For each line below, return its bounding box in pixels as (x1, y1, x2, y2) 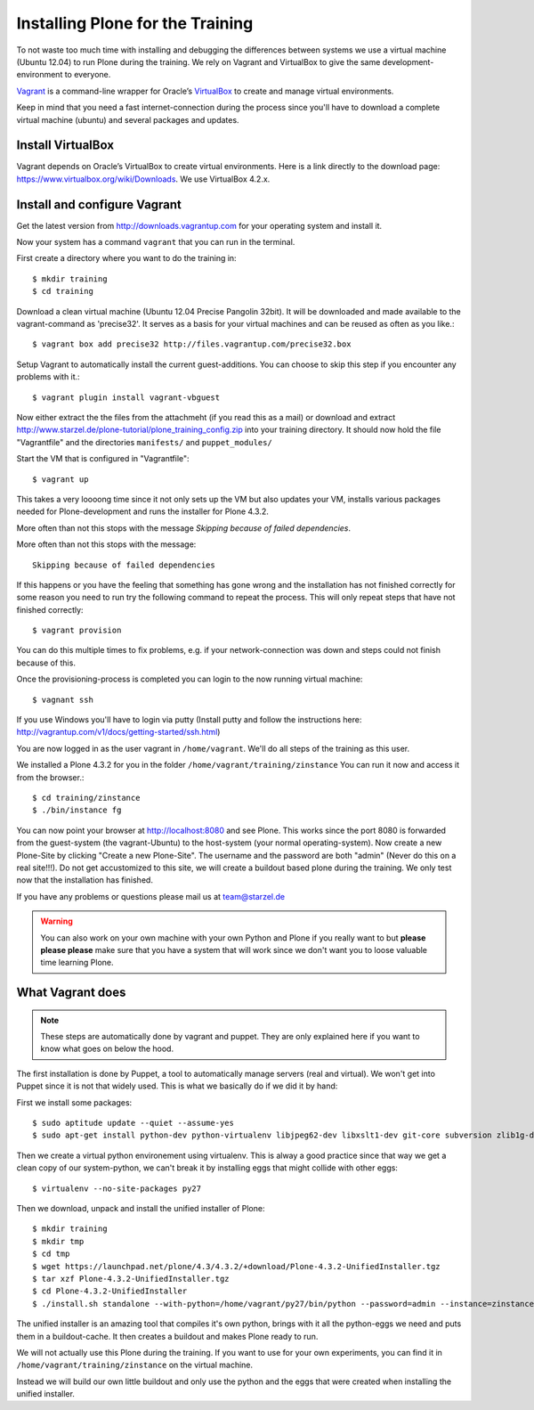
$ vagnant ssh (32, 695, 93, 705)
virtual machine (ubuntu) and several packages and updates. (16, 114, 239, 125)
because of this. (16, 657, 76, 668)
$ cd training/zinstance (32, 793, 141, 803)
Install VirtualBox (16, 138, 115, 153)
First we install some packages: (16, 1096, 133, 1108)
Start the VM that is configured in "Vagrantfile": (16, 453, 190, 464)
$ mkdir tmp (32, 1236, 85, 1246)
